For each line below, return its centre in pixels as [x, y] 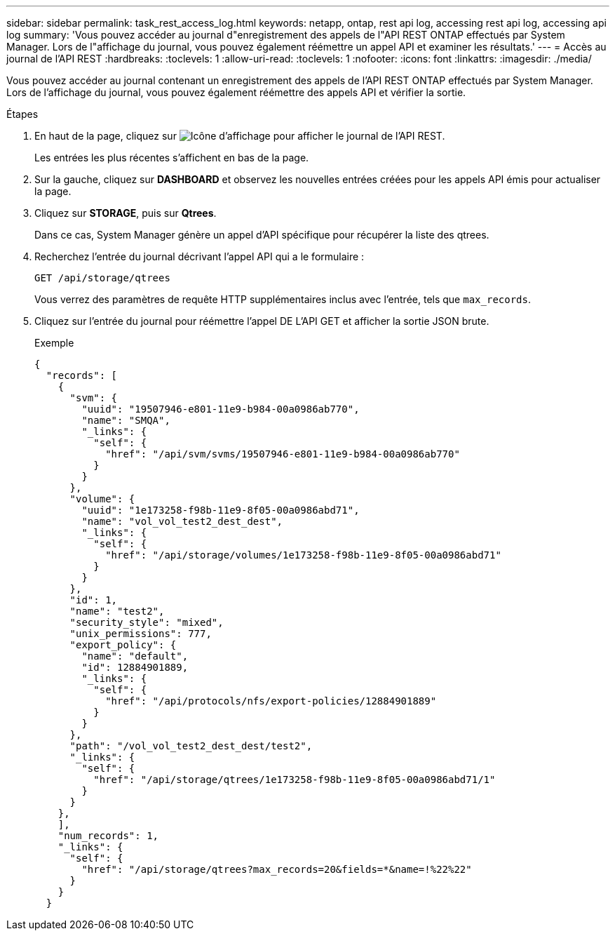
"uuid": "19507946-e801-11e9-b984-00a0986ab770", [221, 409]
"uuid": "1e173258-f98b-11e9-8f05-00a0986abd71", [221, 510]
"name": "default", [135, 656]
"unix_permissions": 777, [141, 634]
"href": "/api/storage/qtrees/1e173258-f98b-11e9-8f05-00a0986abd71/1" [295, 780]
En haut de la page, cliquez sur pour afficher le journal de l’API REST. [240, 136]
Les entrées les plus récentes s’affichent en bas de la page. [172, 158]
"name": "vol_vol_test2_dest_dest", [182, 521]
